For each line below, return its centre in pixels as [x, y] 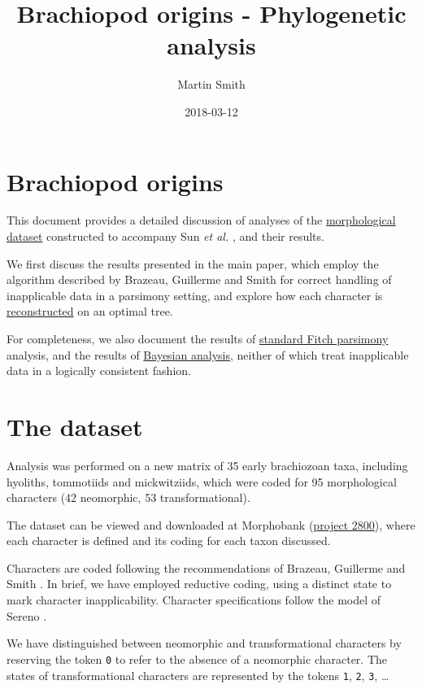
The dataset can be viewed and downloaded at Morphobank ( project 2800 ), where [211, 524]
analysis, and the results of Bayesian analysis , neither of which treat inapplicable [208, 354]
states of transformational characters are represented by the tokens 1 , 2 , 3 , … [198, 675]
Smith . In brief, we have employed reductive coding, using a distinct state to [199, 584]
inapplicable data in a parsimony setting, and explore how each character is [195, 295]
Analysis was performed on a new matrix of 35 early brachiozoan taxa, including [207, 465]
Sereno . [27, 615]
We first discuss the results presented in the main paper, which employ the [193, 263]
